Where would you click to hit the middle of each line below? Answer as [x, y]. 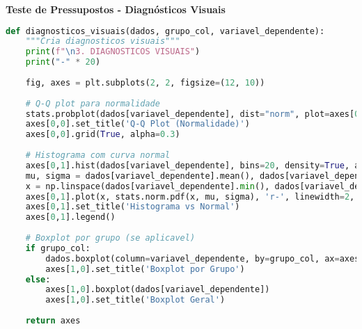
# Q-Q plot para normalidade [93, 103]
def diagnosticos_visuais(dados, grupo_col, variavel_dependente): [165, 31]
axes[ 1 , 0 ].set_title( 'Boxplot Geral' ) [135, 300]
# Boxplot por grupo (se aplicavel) [110, 238]
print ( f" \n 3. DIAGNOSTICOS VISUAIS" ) [113, 52]
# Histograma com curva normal [98, 155]
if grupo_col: [58, 248]
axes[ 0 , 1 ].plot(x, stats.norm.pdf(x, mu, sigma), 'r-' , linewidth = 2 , [190, 196]
